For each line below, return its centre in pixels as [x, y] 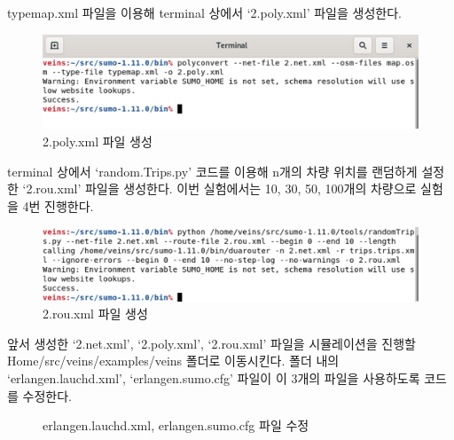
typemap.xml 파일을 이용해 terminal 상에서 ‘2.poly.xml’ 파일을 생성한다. [204, 12]
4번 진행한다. [58, 205]
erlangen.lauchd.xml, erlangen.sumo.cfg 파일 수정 [176, 425]
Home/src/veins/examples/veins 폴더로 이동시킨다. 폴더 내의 [173, 361]
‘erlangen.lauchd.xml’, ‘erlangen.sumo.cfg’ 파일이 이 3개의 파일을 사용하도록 [214, 377]
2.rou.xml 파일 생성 [95, 314]
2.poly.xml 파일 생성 [98, 141]
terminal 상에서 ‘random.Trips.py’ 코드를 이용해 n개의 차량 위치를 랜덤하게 [212, 171]
